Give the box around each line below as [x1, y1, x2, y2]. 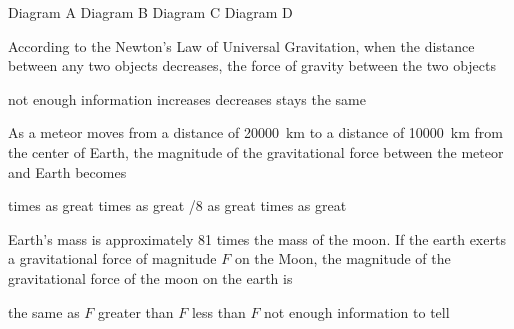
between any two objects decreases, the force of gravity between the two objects [8, 55, 496, 76]
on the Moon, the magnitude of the [234, 248, 451, 269]
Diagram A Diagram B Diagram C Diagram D [8, 2, 293, 22]
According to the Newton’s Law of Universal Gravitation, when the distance [8, 35, 475, 56]
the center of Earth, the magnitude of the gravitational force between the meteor [8, 141, 504, 162]
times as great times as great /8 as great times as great [8, 195, 347, 216]
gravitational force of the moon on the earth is [8, 267, 293, 288]
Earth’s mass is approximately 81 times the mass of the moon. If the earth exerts [8, 228, 506, 249]
